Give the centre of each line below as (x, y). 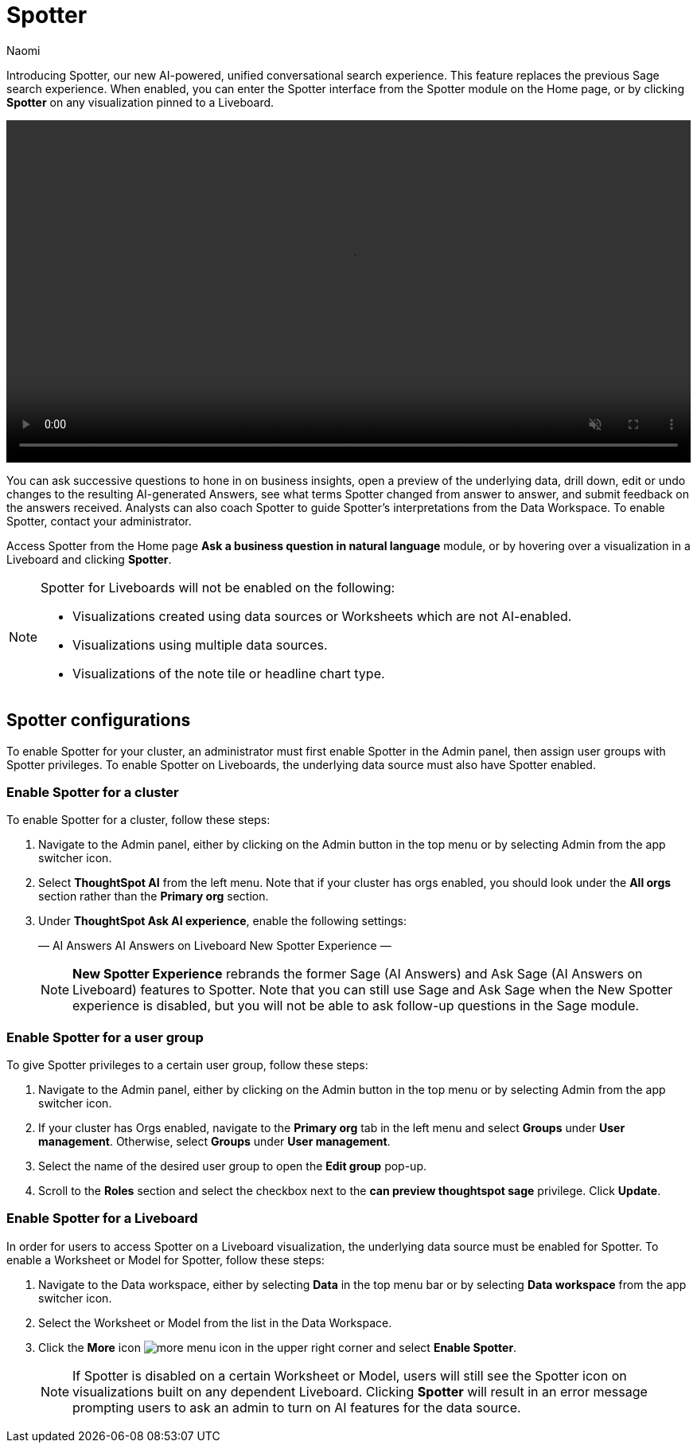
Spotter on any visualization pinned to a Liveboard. (140, 102)
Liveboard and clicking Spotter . (89, 559)
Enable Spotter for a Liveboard (102, 1219)
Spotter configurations (99, 721)
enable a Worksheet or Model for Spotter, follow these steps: (165, 1260)
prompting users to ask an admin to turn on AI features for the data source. (297, 1407)
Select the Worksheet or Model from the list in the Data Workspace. (215, 1322)
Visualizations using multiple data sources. (200, 644)
